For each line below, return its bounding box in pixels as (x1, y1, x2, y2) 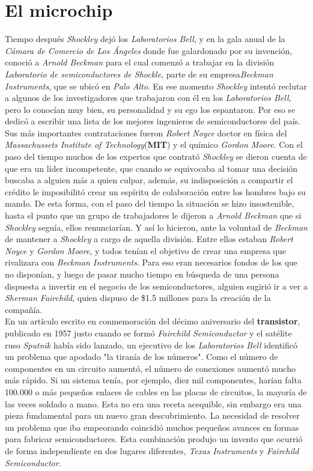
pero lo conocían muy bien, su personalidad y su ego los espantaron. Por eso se (5, 103, 296, 115)
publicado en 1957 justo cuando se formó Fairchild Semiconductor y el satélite (5, 326, 292, 339)
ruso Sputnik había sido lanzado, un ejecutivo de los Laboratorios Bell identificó (5, 338, 297, 351)
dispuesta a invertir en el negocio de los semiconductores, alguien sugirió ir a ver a (5, 279, 308, 292)
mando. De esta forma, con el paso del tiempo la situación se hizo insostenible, (5, 197, 294, 210)
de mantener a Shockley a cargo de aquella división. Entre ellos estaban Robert (5, 232, 293, 245)
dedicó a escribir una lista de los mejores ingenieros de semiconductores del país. (5, 115, 300, 127)
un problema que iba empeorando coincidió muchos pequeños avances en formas (5, 421, 299, 433)
